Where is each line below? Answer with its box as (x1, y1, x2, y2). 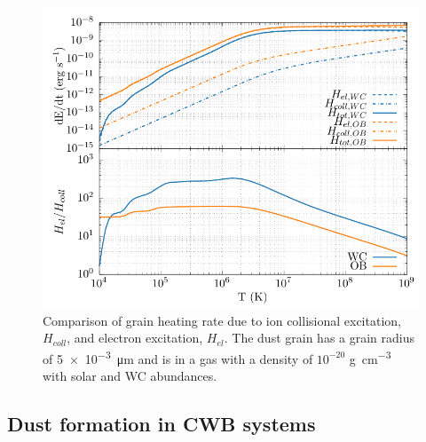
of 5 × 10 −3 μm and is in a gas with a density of (43, 346, 313, 367)
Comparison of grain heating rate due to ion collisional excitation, (43, 311, 401, 329)
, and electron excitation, (67, 328, 203, 347)
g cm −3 (349, 346, 391, 367)
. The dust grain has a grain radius (224, 328, 415, 347)
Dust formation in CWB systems (7, 410, 316, 438)
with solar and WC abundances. (43, 367, 217, 385)
